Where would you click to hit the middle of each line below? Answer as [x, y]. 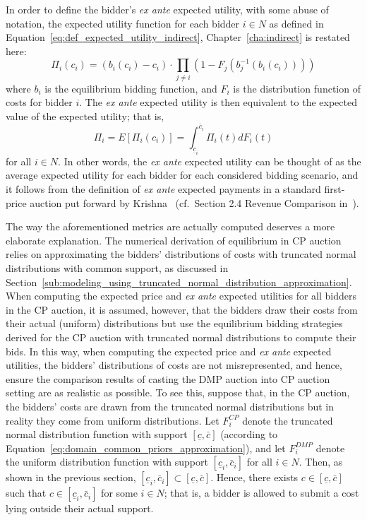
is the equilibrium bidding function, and [131, 88]
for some [119, 493]
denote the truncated [288, 420]
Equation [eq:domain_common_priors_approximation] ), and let [146, 448]
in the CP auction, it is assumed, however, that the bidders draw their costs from [182, 309]
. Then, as [321, 462]
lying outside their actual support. [80, 508]
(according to [249, 434]
